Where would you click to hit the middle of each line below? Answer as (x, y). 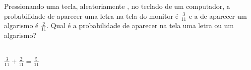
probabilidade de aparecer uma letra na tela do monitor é (91, 16)
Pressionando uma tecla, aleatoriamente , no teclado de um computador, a (117, 6)
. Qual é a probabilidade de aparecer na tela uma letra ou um (140, 25)
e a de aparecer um (218, 16)
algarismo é (21, 25)
